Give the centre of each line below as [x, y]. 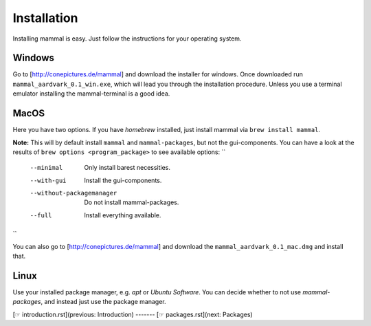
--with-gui [48, 180]
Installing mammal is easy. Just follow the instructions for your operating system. [127, 39]
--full [41, 215]
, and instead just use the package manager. [103, 302]
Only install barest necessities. [127, 168]
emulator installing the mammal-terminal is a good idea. [91, 94]
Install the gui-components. [123, 180]
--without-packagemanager [74, 193]
